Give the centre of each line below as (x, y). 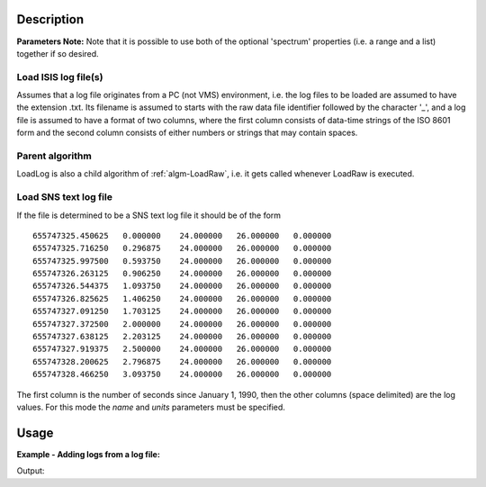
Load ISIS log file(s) (60, 77)
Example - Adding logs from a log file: (89, 454)
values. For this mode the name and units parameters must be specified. (151, 407)
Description (50, 19)
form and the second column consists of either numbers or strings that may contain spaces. (187, 133)
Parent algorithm (54, 156)
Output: (31, 471)
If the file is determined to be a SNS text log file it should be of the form (149, 215)
